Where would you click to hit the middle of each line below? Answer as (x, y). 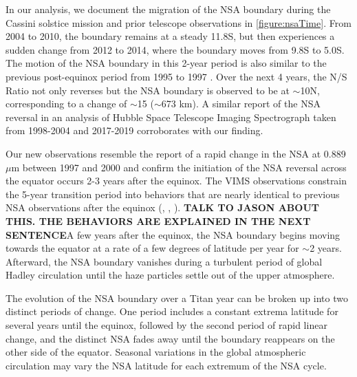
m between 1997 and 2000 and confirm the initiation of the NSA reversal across (179, 167)
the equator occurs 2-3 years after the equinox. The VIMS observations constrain (176, 181)
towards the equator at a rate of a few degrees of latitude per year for (152, 248)
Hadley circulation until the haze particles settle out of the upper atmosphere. (170, 275)
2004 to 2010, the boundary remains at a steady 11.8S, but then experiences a (170, 36)
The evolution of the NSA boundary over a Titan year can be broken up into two (177, 298)
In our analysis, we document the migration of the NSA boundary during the (168, 9)
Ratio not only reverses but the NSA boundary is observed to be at (148, 90)
